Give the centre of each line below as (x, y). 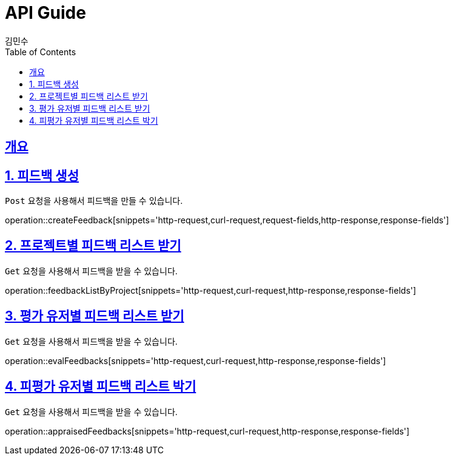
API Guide (45, 13)
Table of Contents (41, 52)
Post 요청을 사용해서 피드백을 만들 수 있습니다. (94, 201)
